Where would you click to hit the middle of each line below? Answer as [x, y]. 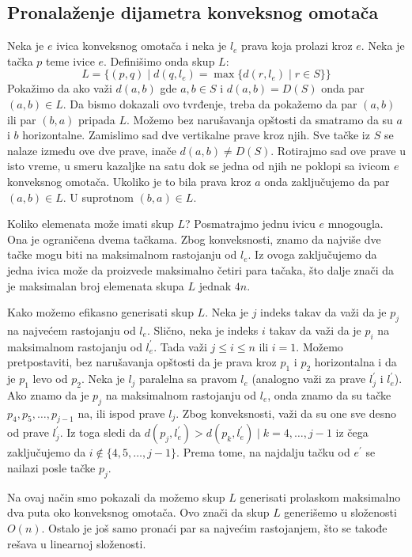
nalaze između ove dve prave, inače [92, 150]
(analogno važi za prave [309, 379]
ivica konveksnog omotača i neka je [142, 45]
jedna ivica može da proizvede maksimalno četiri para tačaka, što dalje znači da [201, 269]
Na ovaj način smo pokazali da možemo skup [116, 496]
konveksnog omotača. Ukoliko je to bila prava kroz [129, 181]
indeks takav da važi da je [323, 312]
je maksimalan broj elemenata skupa [96, 285]
